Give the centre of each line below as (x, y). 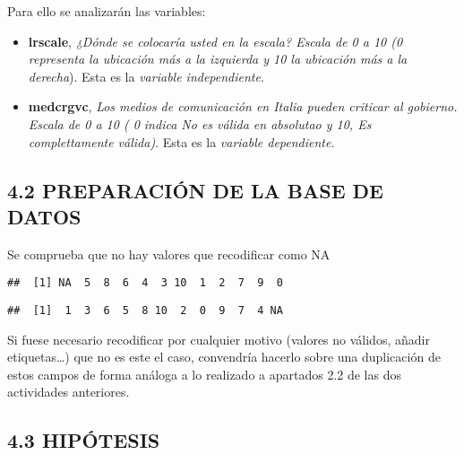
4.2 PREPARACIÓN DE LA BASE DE (195, 190)
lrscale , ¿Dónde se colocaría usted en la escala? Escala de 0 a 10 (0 (215, 41)
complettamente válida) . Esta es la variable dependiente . (181, 141)
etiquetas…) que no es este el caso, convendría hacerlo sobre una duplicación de (224, 357)
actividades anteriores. (69, 392)
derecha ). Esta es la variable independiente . (146, 76)
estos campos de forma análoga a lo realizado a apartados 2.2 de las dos (204, 374)
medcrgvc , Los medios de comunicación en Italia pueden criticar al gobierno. (243, 106)
